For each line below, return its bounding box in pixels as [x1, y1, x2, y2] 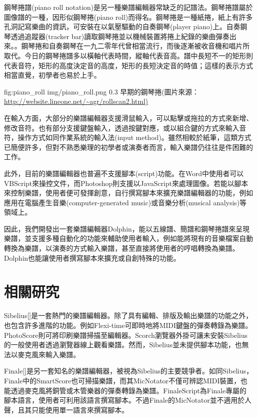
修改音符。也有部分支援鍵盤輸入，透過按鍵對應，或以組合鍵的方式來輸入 [4, 122, 239, 133]
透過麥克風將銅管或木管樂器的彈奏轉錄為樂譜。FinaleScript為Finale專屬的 [10, 385, 247, 395]
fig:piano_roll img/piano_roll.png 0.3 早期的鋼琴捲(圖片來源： [4, 86, 199, 96]
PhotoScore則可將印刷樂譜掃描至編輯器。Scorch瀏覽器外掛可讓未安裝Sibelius [4, 329, 248, 340]
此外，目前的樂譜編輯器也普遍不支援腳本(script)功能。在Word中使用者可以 [4, 168, 244, 178]
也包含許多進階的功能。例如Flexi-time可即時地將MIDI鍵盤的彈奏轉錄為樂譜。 [4, 320, 253, 330]
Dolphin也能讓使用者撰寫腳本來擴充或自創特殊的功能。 [4, 252, 180, 263]
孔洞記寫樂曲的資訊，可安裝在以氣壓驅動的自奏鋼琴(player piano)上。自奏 [4, 21, 240, 32]
